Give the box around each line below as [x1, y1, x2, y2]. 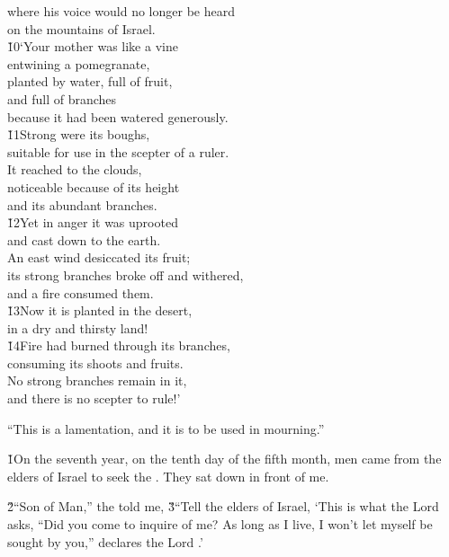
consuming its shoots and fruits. [7, 353, 184, 372]
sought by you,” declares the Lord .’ [7, 532, 203, 551]
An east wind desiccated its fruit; [7, 248, 191, 267]
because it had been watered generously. [7, 107, 229, 126]
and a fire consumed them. [7, 283, 154, 302]
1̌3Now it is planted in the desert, [7, 301, 193, 320]
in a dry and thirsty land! [7, 318, 148, 337]
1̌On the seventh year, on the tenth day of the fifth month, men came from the [7, 449, 442, 468]
